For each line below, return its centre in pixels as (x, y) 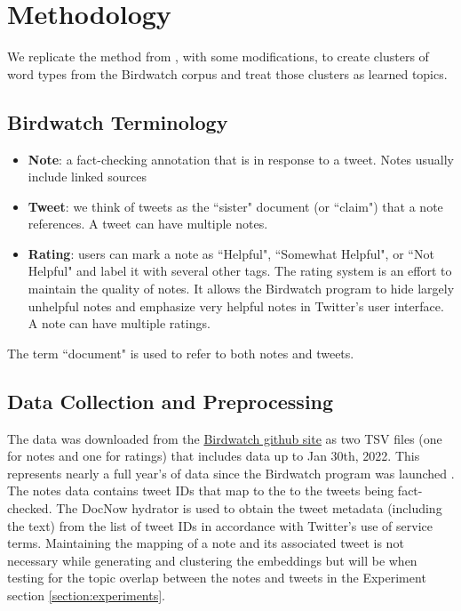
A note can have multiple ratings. (119, 323)
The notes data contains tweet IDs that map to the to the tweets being (201, 490)
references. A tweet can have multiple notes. (148, 224)
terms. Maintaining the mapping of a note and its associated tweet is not (206, 543)
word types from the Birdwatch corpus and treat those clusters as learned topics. (227, 73)
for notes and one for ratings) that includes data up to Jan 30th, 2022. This (214, 456)
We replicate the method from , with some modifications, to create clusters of (218, 56)
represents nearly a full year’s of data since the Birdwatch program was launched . (231, 473)
